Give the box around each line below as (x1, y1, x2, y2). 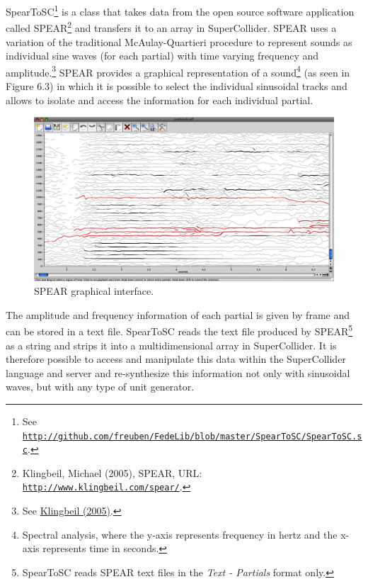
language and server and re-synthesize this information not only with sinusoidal (6, 365, 350, 380)
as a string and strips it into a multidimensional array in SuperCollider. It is (6, 337, 337, 352)
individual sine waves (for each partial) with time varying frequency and (6, 48, 319, 63)
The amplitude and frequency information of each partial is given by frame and (6, 307, 350, 322)
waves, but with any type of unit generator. (6, 379, 195, 394)
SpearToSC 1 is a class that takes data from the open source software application (6, 2, 355, 18)
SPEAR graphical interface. (34, 283, 154, 298)
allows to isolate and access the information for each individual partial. (6, 92, 314, 107)
